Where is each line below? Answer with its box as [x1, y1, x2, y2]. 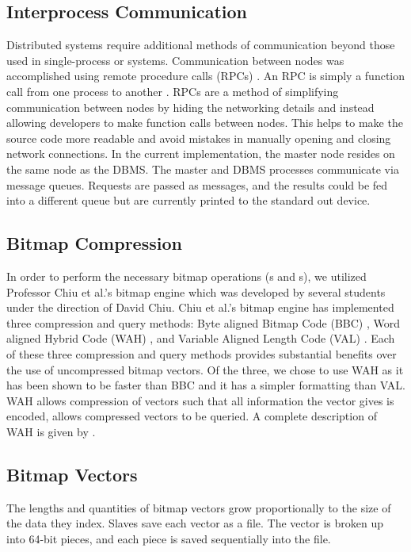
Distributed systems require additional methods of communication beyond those [6, 36, 395, 53]
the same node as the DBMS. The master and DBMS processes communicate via [6, 160, 399, 177]
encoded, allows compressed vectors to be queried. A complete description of [6, 408, 377, 424]
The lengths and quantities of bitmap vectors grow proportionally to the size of [6, 499, 391, 516]
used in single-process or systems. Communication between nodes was [6, 52, 344, 68]
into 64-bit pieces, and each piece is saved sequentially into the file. [6, 530, 331, 546]
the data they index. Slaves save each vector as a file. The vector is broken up [6, 515, 383, 531]
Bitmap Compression [6, 231, 182, 255]
